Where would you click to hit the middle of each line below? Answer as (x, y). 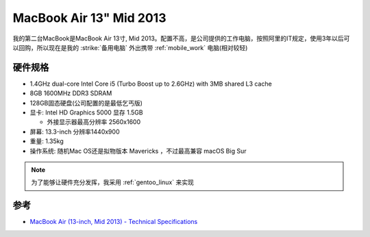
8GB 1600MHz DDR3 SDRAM (71, 93)
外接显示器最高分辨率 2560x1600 (94, 122)
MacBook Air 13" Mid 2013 (89, 18)
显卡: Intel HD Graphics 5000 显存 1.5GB (86, 112)
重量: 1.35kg (47, 141)
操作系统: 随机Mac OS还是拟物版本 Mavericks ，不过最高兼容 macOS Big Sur (138, 151)
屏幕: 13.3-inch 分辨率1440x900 (75, 132)
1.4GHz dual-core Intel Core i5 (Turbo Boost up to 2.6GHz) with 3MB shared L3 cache (151, 84)
